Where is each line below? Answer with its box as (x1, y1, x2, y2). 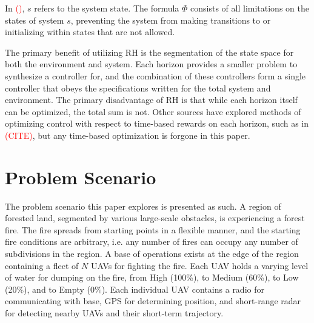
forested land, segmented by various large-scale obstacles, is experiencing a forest (5, 211, 305, 224)
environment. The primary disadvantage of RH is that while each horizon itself (5, 93, 298, 106)
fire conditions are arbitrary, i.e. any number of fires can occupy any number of (5, 235, 298, 248)
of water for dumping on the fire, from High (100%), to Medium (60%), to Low (5, 271, 299, 284)
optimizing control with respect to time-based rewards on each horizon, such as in (5, 117, 309, 130)
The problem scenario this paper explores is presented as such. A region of (5, 199, 281, 212)
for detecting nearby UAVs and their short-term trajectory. (5, 307, 224, 319)
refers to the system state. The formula (34, 2, 179, 14)
